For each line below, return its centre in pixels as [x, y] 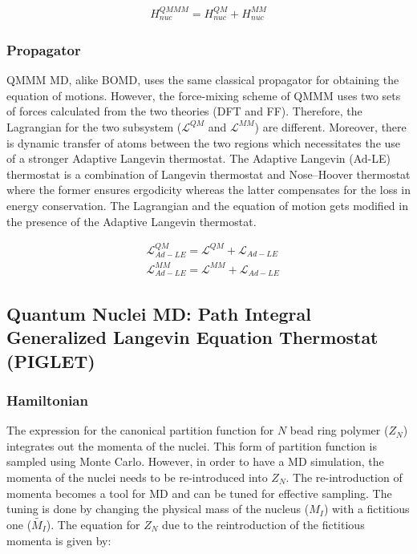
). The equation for [93, 524]
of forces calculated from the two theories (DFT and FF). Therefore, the [184, 111]
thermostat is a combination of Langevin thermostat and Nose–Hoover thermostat [208, 174]
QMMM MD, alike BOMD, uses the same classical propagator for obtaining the [203, 80]
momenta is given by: [59, 540]
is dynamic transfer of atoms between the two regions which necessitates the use [204, 142]
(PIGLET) [51, 360]
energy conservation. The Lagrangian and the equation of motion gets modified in [207, 205]
